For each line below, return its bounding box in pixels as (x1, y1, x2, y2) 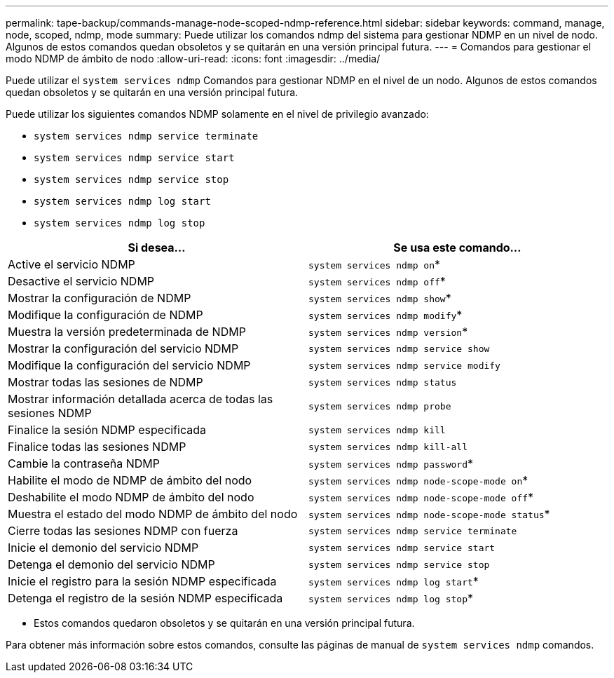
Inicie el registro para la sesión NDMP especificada (8, 574, 277, 588)
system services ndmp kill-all (308, 441, 468, 452)
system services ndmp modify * (308, 308, 463, 322)
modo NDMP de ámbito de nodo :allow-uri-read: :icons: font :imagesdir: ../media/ (6, 53, 381, 65)
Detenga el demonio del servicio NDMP (8, 557, 215, 571)
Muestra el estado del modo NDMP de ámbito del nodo (8, 507, 298, 521)
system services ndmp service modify (308, 360, 500, 371)
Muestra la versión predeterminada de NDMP (8, 325, 246, 339)
